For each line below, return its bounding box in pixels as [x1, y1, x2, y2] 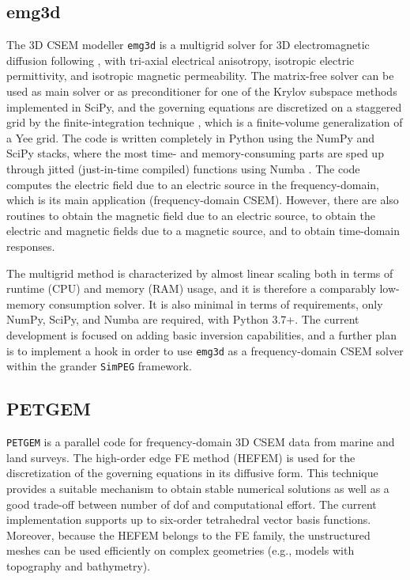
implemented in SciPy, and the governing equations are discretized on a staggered [6, 98, 402, 115]
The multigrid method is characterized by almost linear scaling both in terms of [6, 264, 393, 281]
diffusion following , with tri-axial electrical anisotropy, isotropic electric [6, 51, 355, 68]
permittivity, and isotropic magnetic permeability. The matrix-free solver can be [6, 67, 394, 84]
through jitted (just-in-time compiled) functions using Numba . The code [6, 161, 360, 177]
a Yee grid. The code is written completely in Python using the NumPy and [6, 129, 375, 146]
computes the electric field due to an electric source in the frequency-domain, [6, 176, 379, 192]
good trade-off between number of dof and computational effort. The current [6, 495, 377, 512]
